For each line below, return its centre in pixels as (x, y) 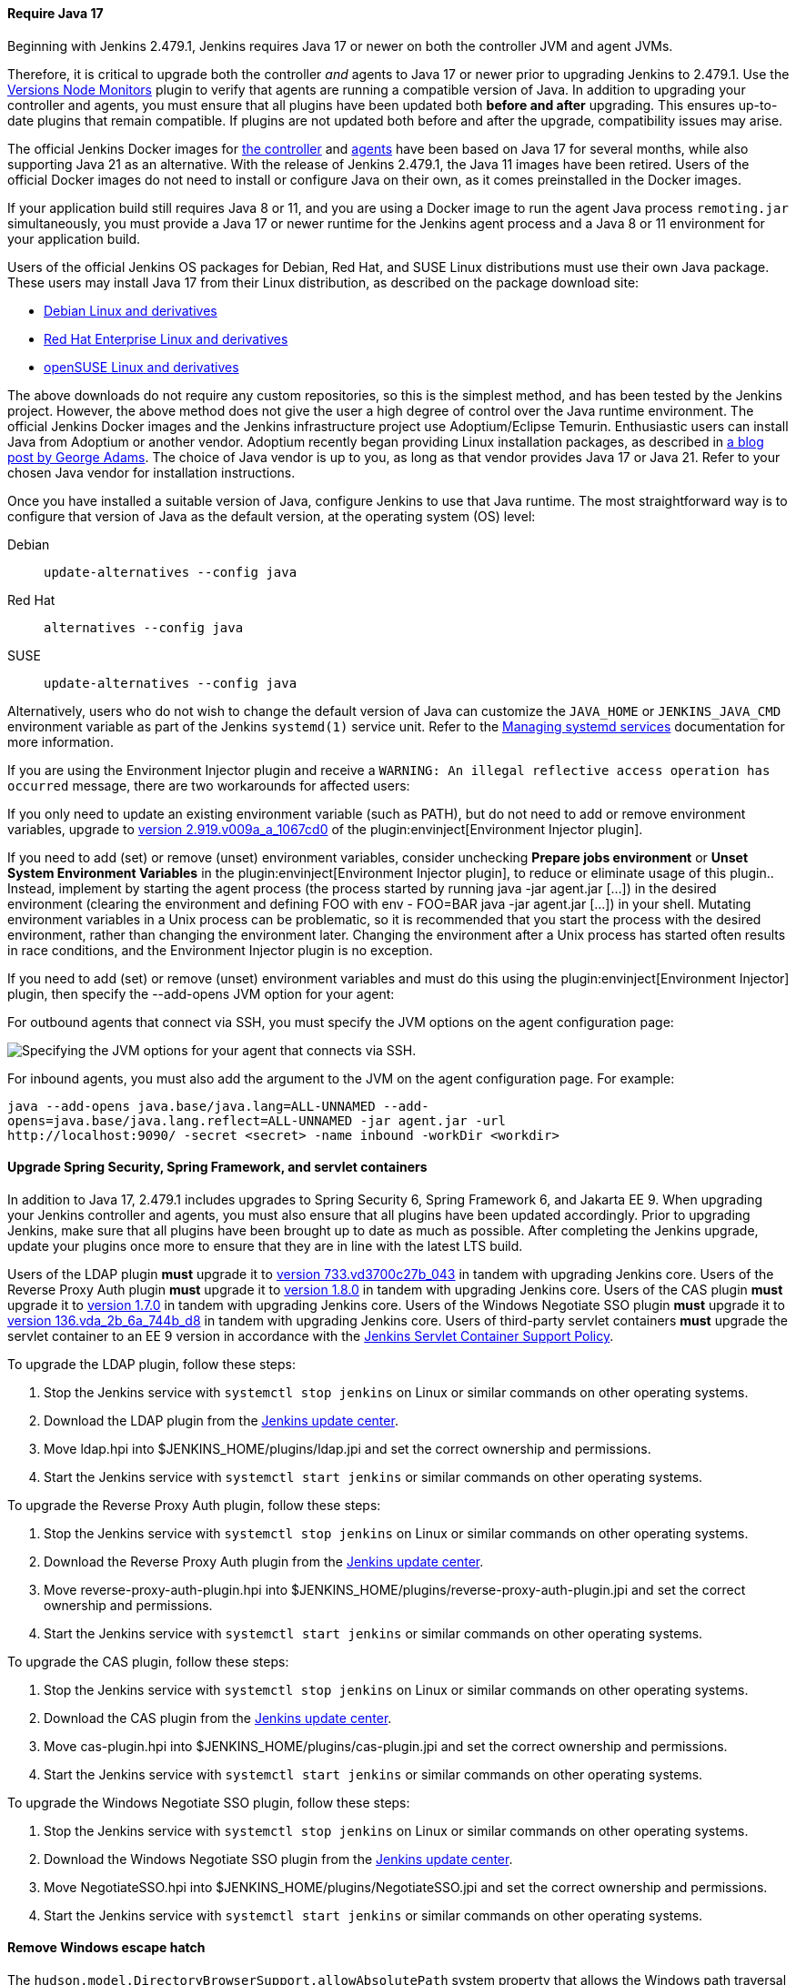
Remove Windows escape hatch (106, 1948)
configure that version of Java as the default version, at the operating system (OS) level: (272, 516)
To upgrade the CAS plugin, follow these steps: (148, 1661)
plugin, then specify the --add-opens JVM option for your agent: (201, 993)
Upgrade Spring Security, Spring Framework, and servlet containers (217, 1167)
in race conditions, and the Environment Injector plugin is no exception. (220, 950)
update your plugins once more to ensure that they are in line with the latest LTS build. (265, 1245)
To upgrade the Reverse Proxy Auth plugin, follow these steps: (194, 1505)
